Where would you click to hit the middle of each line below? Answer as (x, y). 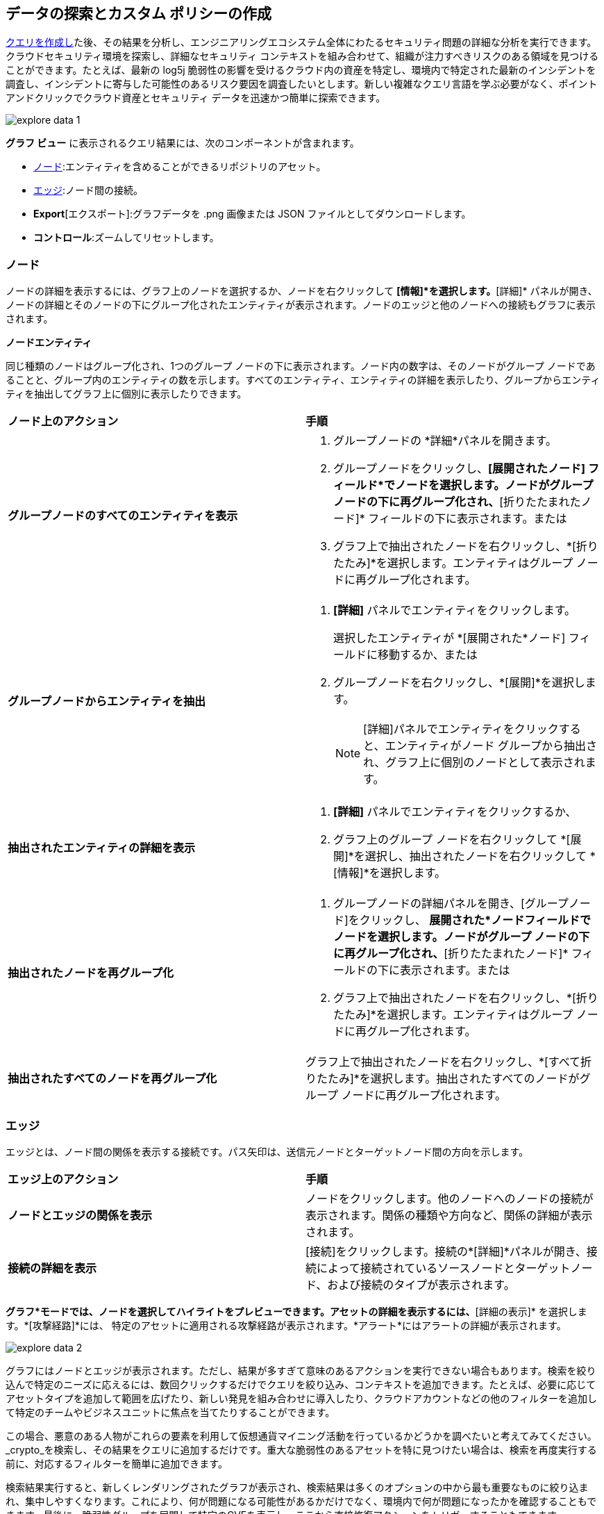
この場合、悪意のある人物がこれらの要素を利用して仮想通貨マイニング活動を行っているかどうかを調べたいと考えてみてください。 (301, 1435)
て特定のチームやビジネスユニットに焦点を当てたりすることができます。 (170, 1412)
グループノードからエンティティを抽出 (107, 701)
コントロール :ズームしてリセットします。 (126, 238)
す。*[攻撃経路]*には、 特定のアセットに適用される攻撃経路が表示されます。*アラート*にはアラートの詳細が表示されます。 (286, 1325)
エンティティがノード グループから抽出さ (491, 746)
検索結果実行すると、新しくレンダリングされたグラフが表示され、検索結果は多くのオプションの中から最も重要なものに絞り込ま (297, 1487)
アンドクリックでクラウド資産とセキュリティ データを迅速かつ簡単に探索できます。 (196, 98)
